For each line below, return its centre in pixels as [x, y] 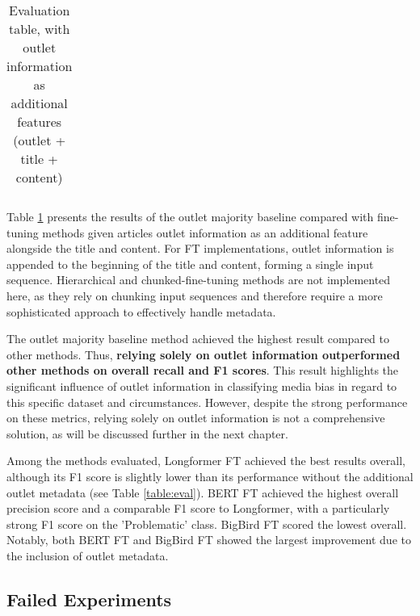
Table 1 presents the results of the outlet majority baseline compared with [190, 216]
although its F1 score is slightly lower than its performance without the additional [210, 476]
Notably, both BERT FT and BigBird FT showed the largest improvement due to [209, 540]
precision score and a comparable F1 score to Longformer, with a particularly [198, 508]
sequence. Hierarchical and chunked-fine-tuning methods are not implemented [199, 280]
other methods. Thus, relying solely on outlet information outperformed [204, 354]
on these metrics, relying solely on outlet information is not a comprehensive [196, 418]
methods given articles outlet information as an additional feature [205, 232]
